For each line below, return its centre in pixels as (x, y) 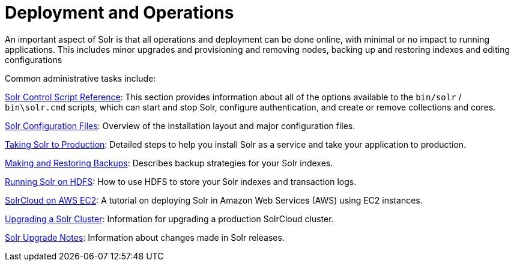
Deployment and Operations (119, 13)
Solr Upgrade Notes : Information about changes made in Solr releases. (145, 237)
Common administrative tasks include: (80, 78)
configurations (34, 59)
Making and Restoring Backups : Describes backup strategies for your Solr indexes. (169, 163)
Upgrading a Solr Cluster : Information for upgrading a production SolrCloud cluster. (169, 219)
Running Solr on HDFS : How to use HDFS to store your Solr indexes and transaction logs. (181, 181)
